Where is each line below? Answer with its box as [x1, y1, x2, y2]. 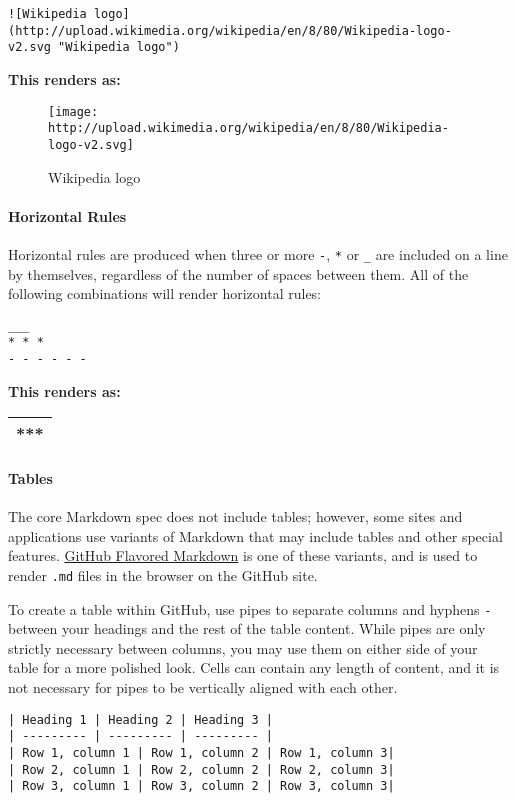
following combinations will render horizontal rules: [8, 283, 322, 304]
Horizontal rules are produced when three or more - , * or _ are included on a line [8, 243, 508, 264]
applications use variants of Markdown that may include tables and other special [8, 525, 503, 546]
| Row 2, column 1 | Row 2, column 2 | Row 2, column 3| [8, 762, 395, 777]
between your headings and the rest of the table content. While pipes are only [8, 618, 486, 639]
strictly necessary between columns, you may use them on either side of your [8, 637, 478, 658]
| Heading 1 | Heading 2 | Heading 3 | [8, 712, 273, 727]
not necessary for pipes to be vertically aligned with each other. [8, 677, 398, 697]
